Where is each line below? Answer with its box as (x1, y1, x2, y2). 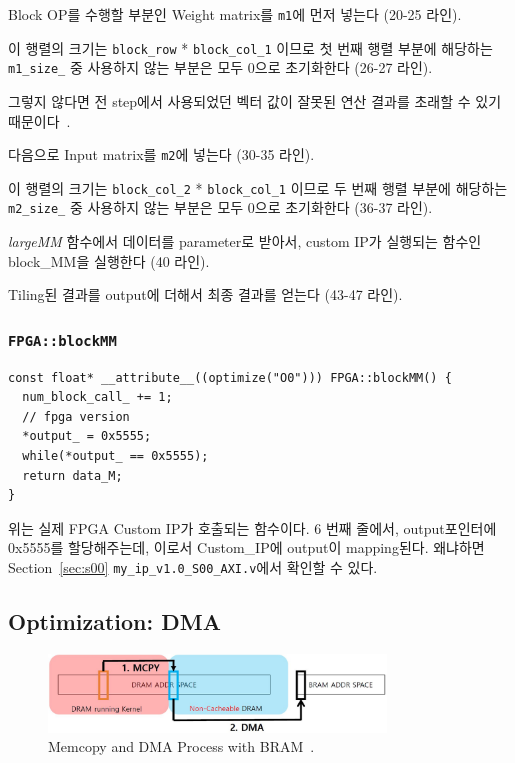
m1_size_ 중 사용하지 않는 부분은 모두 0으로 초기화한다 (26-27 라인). (8, 57, 433, 78)
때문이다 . (8, 110, 71, 131)
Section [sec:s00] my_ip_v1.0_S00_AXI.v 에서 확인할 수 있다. (8, 557, 378, 578)
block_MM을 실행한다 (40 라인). (8, 250, 210, 271)
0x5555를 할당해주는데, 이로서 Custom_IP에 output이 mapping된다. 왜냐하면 (8, 537, 485, 558)
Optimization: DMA (8, 606, 221, 637)
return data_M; (22, 468, 123, 483)
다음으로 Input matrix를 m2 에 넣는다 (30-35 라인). (8, 144, 315, 165)
